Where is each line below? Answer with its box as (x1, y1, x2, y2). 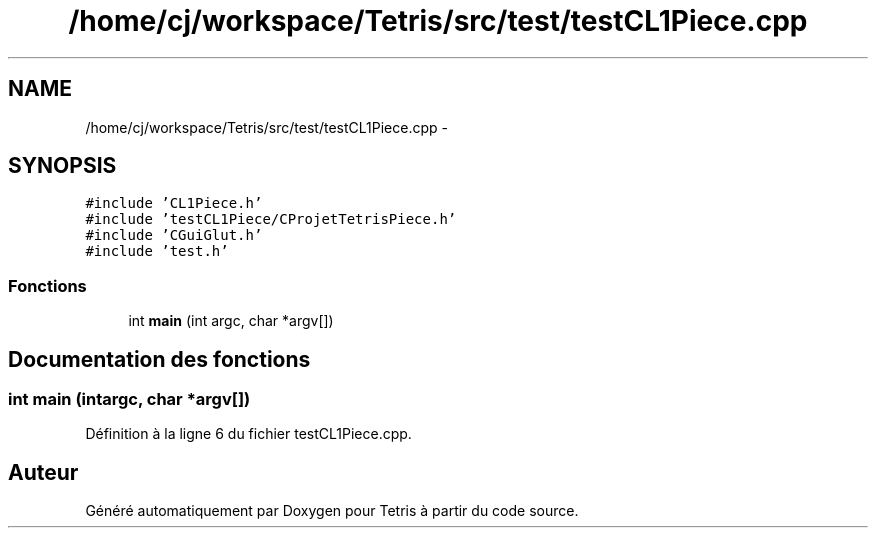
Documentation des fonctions (8, 346, 311, 372)
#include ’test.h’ (85, 243, 229, 260)
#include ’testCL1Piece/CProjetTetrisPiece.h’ (85, 211, 457, 228)
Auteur (8, 459, 79, 485)
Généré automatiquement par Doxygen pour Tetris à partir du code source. (85, 502, 579, 520)
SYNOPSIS (8, 153, 117, 179)
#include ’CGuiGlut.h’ (85, 227, 263, 244)
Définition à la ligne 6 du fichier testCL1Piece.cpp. (85, 425, 412, 443)
